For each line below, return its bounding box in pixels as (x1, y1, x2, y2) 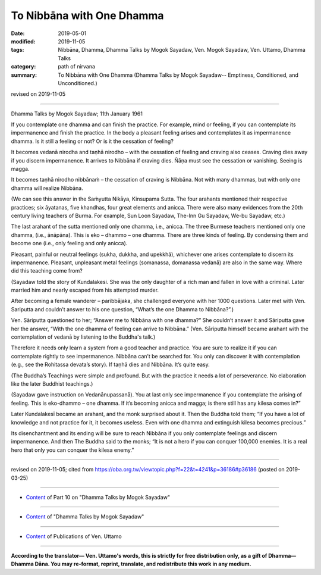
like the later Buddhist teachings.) (11, 380, 93, 387)
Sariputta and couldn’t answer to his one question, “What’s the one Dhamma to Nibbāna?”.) (11, 305, 234, 312)
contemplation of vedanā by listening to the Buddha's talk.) (11, 333, 156, 340)
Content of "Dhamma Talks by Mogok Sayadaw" (26, 513, 144, 520)
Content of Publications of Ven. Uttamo (26, 533, 122, 540)
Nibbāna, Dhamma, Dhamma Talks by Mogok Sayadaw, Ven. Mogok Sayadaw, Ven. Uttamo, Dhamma (58, 46, 306, 54)
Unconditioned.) (58, 79, 97, 86)
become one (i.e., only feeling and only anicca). (11, 240, 128, 247)
